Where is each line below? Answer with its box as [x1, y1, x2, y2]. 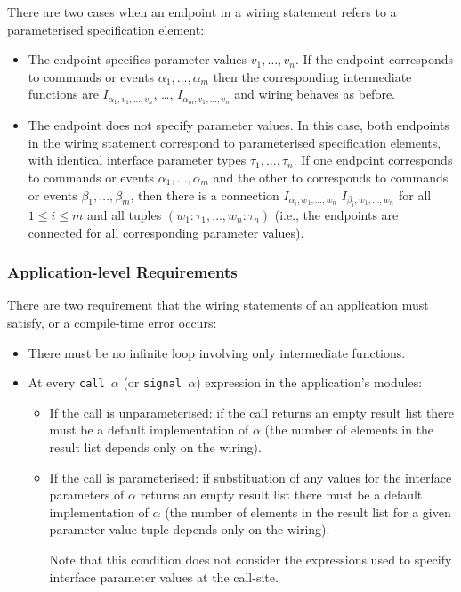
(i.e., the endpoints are [274, 206, 399, 224]
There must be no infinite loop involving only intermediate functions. [28, 343, 406, 361]
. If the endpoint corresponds [295, 50, 454, 69]
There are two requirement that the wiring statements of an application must [7, 296, 429, 314]
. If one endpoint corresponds [293, 150, 453, 169]
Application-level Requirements [7, 261, 238, 283]
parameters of [49, 485, 125, 504]
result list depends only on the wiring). [49, 438, 262, 457]
